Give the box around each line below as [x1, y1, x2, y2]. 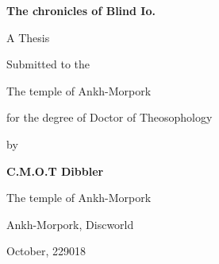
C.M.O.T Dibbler [6, 162, 104, 179]
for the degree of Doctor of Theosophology [6, 109, 213, 126]
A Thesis [6, 29, 50, 45]
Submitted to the [6, 56, 90, 72]
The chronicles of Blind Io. [6, 2, 156, 18]
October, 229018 [6, 243, 86, 259]
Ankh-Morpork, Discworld [6, 215, 134, 232]
